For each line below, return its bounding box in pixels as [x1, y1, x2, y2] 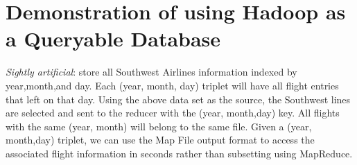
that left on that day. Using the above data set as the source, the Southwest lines [6, 92, 351, 106]
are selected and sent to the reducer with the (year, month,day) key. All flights [6, 105, 340, 120]
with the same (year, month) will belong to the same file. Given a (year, [6, 119, 312, 133]
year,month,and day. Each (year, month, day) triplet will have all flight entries [6, 78, 339, 92]
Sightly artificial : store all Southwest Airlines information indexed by [6, 64, 297, 79]
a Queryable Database [6, 24, 221, 53]
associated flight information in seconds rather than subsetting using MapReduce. [6, 146, 353, 160]
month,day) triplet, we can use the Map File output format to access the [6, 132, 315, 147]
